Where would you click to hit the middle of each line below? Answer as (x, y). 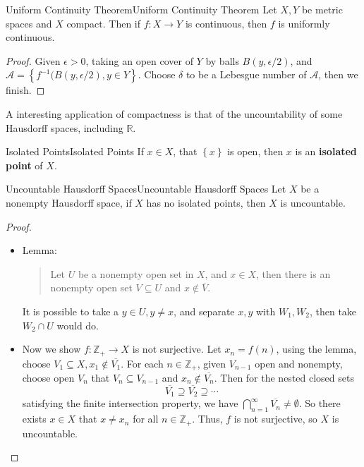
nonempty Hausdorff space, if (69, 202)
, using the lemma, (316, 349)
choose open (48, 377)
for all (146, 419)
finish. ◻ (25, 90)
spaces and (29, 23)
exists (34, 419)
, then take (333, 311)
